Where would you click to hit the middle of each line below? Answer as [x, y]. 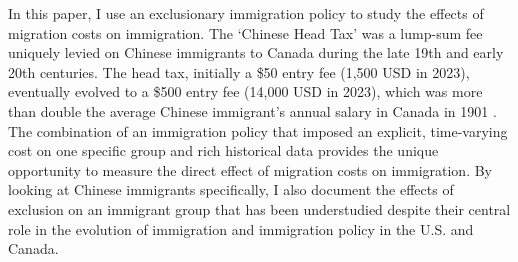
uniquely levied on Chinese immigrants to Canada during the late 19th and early [256, 52]
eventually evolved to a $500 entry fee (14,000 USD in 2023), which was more [245, 91]
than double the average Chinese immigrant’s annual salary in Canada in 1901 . [252, 110]
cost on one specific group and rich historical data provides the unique [223, 150]
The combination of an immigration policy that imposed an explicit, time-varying [258, 130]
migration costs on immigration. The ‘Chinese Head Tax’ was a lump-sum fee [245, 32]
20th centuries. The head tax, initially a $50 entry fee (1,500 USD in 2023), [239, 71]
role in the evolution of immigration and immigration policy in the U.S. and [241, 228]
